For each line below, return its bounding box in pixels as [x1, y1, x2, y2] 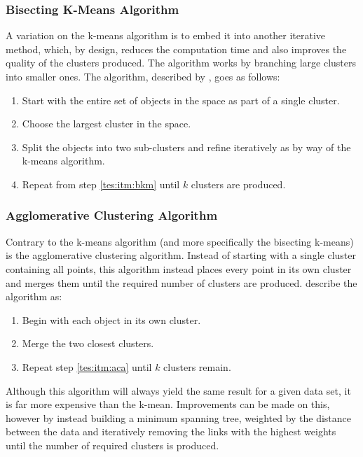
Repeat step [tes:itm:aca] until [22, 359, 152, 374]
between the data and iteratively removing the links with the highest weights [6, 424, 336, 439]
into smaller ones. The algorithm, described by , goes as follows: [6, 69, 280, 83]
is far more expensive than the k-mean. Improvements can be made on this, [6, 397, 330, 412]
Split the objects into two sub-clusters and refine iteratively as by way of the [22, 139, 351, 154]
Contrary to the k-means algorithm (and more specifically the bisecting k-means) [6, 234, 354, 248]
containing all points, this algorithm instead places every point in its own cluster [6, 261, 352, 276]
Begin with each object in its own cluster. [22, 312, 201, 327]
